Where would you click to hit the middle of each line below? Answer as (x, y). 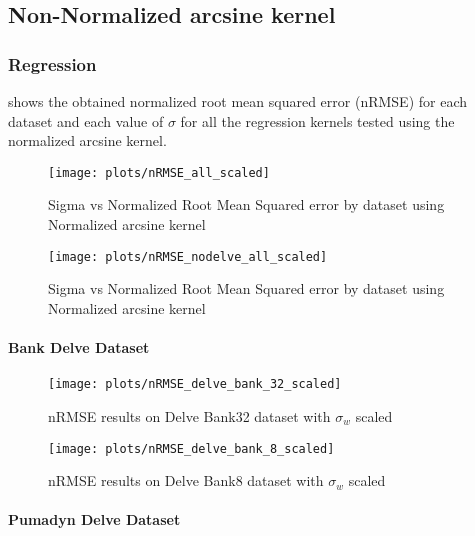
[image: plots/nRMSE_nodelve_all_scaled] (188, 256)
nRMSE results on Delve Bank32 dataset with (189, 415)
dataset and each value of (86, 120)
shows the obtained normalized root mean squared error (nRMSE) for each (238, 101)
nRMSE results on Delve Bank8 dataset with (186, 480)
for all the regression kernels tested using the (317, 120)
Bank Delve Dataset (79, 347)
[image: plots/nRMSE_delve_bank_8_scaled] (191, 448)
